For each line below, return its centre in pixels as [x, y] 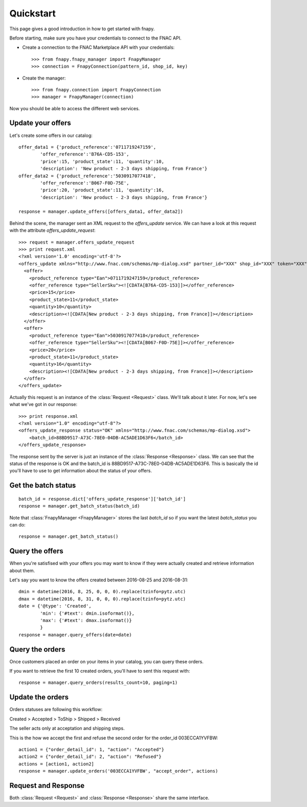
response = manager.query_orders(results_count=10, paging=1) [98, 683]
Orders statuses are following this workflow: [56, 710]
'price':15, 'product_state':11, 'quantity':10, [102, 161]
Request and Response [47, 785]
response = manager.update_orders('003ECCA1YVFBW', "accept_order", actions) [118, 771]
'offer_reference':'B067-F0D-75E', [85, 183]
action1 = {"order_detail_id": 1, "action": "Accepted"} [92, 749]
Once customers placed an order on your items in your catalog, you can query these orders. [107, 661]
